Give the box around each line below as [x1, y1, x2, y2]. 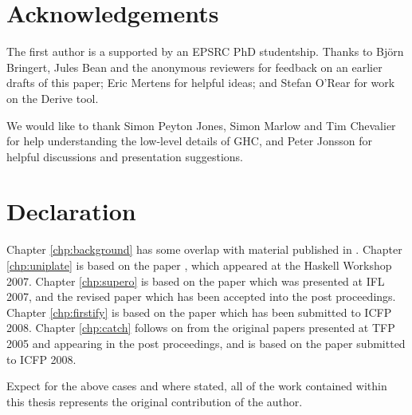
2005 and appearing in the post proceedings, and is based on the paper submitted [6, 334, 406, 351]
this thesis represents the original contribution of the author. [6, 393, 303, 409]
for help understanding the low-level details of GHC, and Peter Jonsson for [6, 132, 373, 149]
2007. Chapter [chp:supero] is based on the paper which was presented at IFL [6, 272, 385, 289]
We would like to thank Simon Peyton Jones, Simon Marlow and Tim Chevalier [6, 117, 396, 133]
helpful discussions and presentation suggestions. [6, 148, 244, 164]
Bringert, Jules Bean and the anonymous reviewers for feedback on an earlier [6, 58, 383, 75]
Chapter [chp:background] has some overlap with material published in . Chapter [6, 241, 402, 258]
